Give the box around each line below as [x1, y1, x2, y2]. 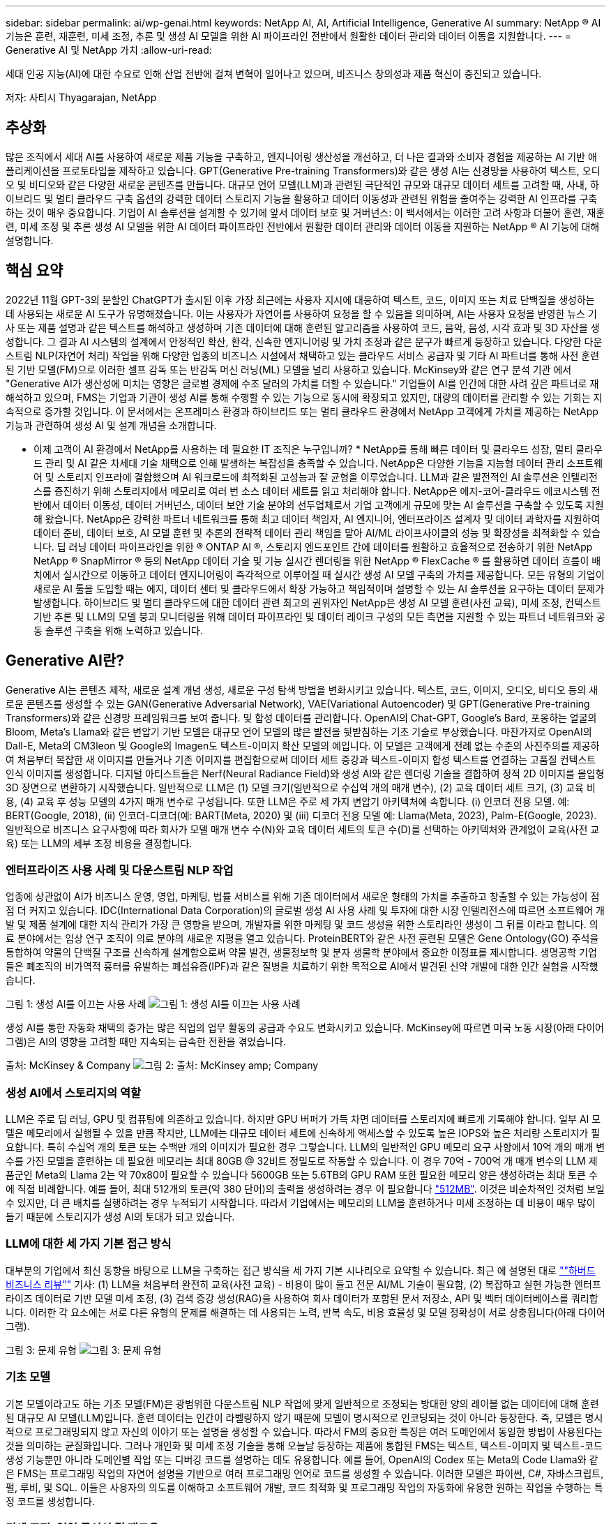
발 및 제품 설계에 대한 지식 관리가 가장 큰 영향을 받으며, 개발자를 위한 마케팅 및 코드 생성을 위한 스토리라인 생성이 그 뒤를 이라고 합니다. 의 [6, 918, 598, 931]
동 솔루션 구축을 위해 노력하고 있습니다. [33, 624, 203, 636]
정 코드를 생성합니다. [6, 1495, 95, 1507]
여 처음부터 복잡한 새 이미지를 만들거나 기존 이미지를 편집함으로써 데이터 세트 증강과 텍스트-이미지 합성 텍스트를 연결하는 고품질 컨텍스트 [6, 753, 596, 765]
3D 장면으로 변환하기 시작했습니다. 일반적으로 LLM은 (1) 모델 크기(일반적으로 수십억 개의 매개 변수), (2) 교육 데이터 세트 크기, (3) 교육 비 [6, 781, 596, 793]
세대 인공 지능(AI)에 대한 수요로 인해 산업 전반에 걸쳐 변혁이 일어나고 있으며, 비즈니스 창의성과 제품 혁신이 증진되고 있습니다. [6, 68, 542, 80]
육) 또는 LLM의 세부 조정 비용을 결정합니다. [6, 837, 193, 849]
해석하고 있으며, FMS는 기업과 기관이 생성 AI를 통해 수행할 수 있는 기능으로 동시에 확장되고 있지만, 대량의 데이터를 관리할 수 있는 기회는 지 [6, 391, 603, 403]
